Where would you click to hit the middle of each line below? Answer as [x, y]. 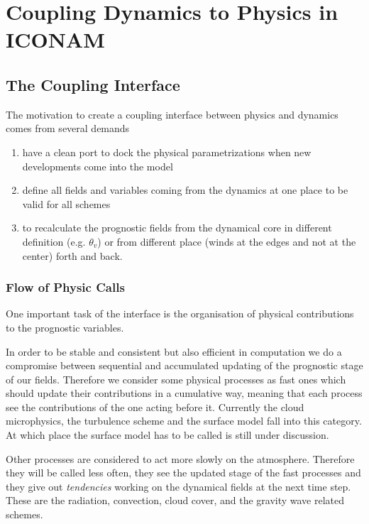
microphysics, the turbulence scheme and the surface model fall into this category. [184, 421]
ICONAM [55, 39]
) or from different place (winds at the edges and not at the [227, 241]
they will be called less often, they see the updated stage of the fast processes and [183, 473]
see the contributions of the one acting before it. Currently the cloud [155, 406]
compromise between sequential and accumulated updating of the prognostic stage [184, 365]
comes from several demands [68, 128]
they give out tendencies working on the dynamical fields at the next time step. [178, 486]
